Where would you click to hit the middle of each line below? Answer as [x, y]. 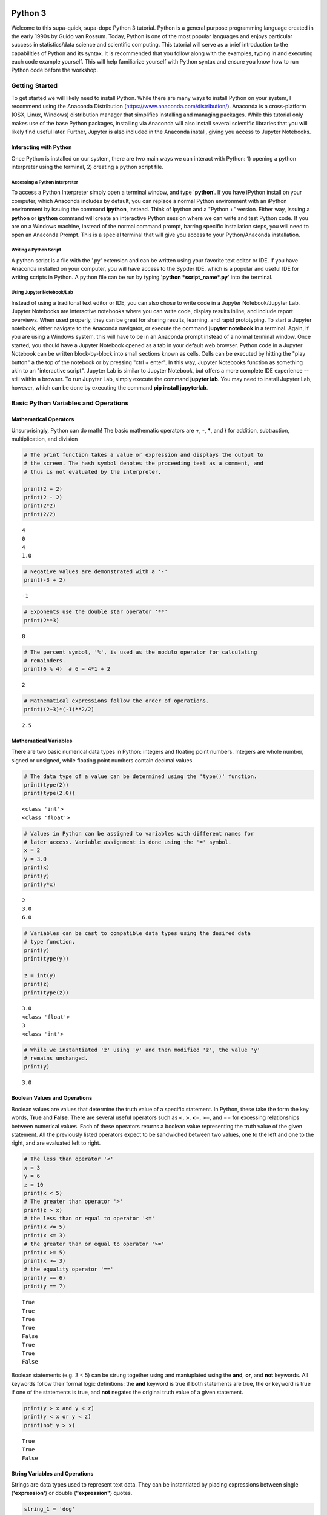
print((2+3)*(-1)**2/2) [59, 709]
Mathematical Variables [42, 741]
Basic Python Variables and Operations [70, 403]
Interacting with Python [41, 147]
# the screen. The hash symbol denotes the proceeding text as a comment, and [144, 463]
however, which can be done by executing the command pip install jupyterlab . [110, 387]
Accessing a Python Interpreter [45, 182]
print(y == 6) [45, 1278]
